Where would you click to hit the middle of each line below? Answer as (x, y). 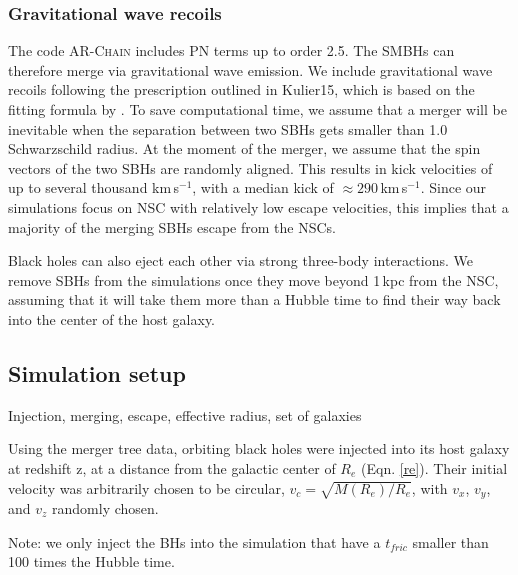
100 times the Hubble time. (91, 561)
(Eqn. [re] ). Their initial (434, 467)
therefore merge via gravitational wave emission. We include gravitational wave (250, 69)
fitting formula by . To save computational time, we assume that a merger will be (257, 109)
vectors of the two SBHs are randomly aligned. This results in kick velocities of (250, 167)
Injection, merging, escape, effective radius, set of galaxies (185, 414)
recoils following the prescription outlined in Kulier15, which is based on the (241, 89)
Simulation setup (97, 372)
